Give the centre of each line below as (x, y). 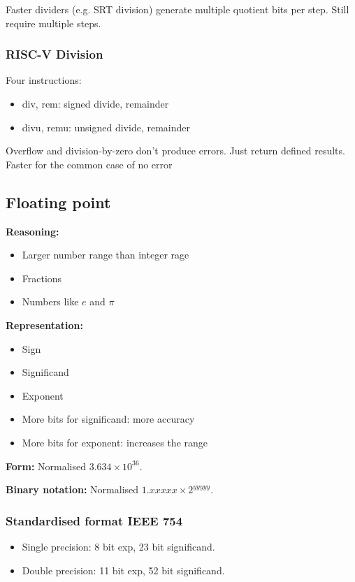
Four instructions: (44, 80)
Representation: (44, 325)
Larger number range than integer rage (106, 255)
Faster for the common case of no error (89, 164)
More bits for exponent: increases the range (115, 442)
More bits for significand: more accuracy (108, 419)
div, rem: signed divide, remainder (95, 103)
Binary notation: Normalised (72, 489)
